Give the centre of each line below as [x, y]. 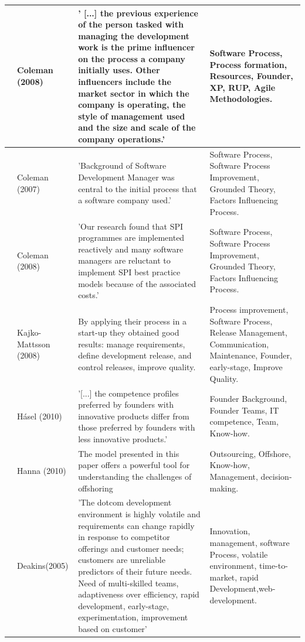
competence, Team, [244, 421]
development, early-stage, [124, 605]
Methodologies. [241, 99]
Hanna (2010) [42, 471]
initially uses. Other [119, 70]
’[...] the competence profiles [128, 393]
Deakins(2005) [43, 566]
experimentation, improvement [133, 617]
